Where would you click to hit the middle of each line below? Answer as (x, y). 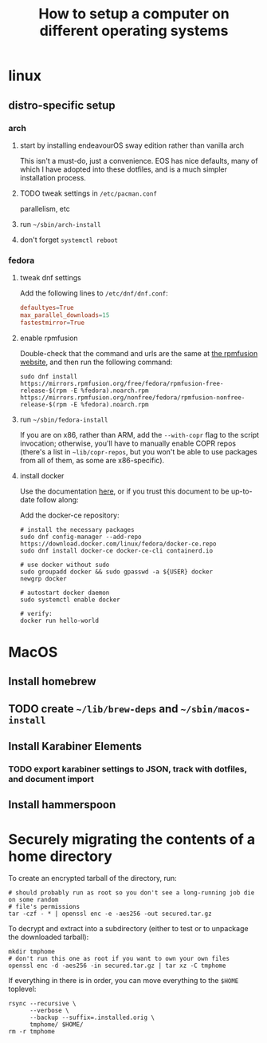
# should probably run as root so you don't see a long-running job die (132, 893)
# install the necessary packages (77, 529)
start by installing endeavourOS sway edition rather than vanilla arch (132, 145)
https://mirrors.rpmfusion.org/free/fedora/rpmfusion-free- (122, 383)
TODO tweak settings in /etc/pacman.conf (88, 193)
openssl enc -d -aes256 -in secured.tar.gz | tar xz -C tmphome (117, 966)
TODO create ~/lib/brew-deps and (93, 709)
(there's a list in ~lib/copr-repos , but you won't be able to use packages (138, 451)
